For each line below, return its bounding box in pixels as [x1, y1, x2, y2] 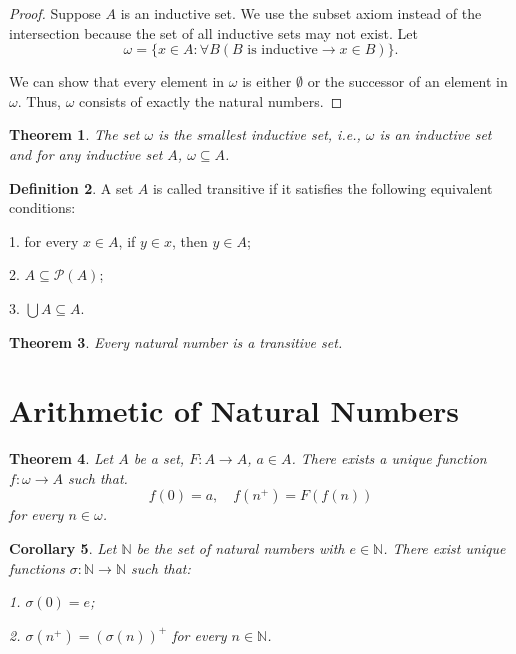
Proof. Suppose [9, 3, 101, 23]
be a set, [133, 448, 185, 469]
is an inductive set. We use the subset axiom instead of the [120, 3, 482, 23]
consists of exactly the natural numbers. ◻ [79, 90, 343, 111]
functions [9, 557, 65, 578]
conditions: [9, 197, 76, 218]
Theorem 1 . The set [9, 124, 140, 145]
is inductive [247, 43, 318, 58]
